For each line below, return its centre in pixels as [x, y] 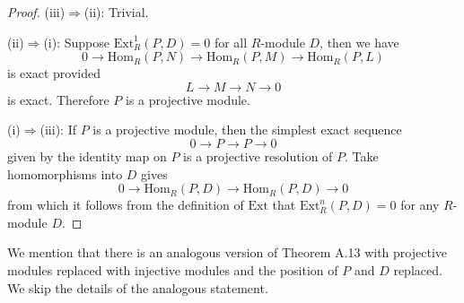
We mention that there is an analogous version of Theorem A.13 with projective [227, 252]
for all [231, 42]
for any [420, 205]
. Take [362, 156]
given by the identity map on [87, 156]
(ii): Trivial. [116, 12]
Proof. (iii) [36, 12]
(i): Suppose [77, 42]
